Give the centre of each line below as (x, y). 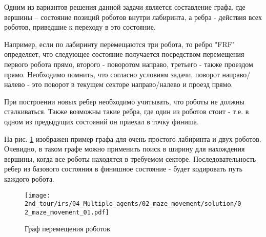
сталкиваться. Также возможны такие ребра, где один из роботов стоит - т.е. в (127, 111)
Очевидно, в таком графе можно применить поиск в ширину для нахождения (125, 149)
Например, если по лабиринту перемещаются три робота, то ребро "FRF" (120, 44)
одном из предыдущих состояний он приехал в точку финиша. (101, 121)
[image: (38, 195)
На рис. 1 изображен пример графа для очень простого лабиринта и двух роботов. (133, 138)
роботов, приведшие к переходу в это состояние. (80, 27)
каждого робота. (29, 178)
